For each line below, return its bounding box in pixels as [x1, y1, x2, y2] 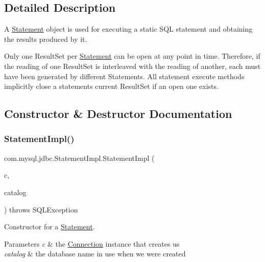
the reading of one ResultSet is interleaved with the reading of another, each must [4, 60, 261, 71]
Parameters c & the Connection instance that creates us [4, 238, 180, 249]
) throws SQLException [4, 204, 78, 215]
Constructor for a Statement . [4, 221, 95, 232]
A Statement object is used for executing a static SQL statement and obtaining [4, 23, 253, 34]
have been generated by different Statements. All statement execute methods [4, 70, 245, 81]
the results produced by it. [4, 33, 87, 44]
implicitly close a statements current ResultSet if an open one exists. [4, 81, 219, 91]
